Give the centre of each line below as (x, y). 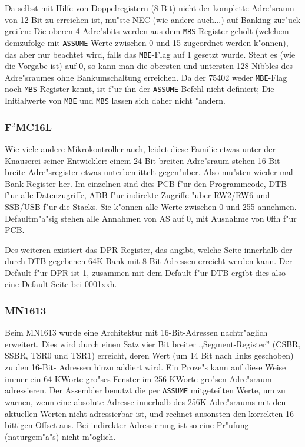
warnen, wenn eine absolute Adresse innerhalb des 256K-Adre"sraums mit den (145, 401)
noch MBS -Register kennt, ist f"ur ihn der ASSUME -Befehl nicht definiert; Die (140, 89)
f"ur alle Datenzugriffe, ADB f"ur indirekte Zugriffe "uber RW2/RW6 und (137, 195)
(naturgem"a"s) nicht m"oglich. (60, 436)
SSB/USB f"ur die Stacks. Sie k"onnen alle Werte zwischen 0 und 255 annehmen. (151, 206)
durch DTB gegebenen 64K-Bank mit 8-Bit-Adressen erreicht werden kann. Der (149, 261)
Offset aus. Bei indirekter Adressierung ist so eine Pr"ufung (142, 425)
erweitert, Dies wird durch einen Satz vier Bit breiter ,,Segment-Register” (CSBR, (153, 344)
